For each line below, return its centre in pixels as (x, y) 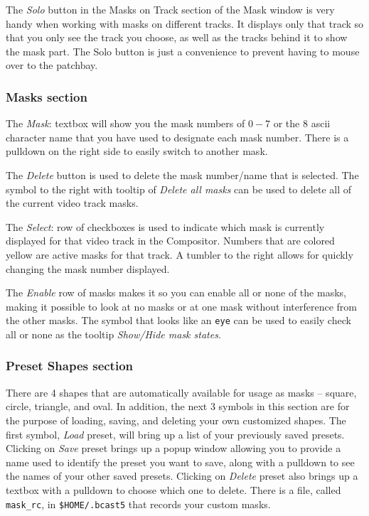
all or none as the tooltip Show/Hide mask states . (113, 334)
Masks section (47, 96)
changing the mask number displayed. (88, 268)
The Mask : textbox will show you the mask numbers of (125, 123)
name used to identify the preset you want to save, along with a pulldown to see (180, 462)
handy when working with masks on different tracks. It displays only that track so (185, 23)
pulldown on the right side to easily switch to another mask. (137, 151)
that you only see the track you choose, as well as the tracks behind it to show (177, 37)
